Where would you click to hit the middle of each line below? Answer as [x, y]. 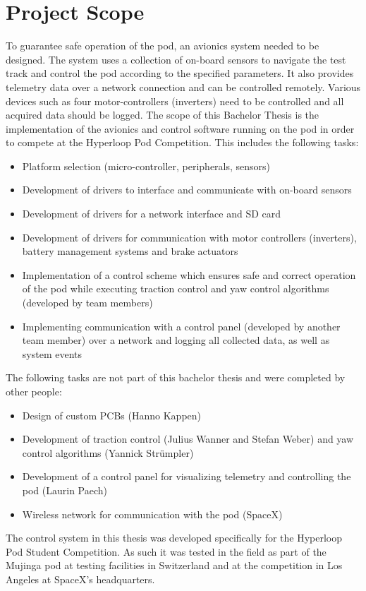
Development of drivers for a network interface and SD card [152, 214]
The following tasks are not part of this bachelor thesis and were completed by [176, 377]
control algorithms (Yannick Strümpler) [108, 452]
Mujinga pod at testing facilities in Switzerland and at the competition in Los [174, 565]
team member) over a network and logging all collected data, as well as [176, 340]
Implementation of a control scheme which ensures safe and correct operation [189, 274]
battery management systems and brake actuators [130, 251]
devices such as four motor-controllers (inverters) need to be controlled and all [175, 101]
